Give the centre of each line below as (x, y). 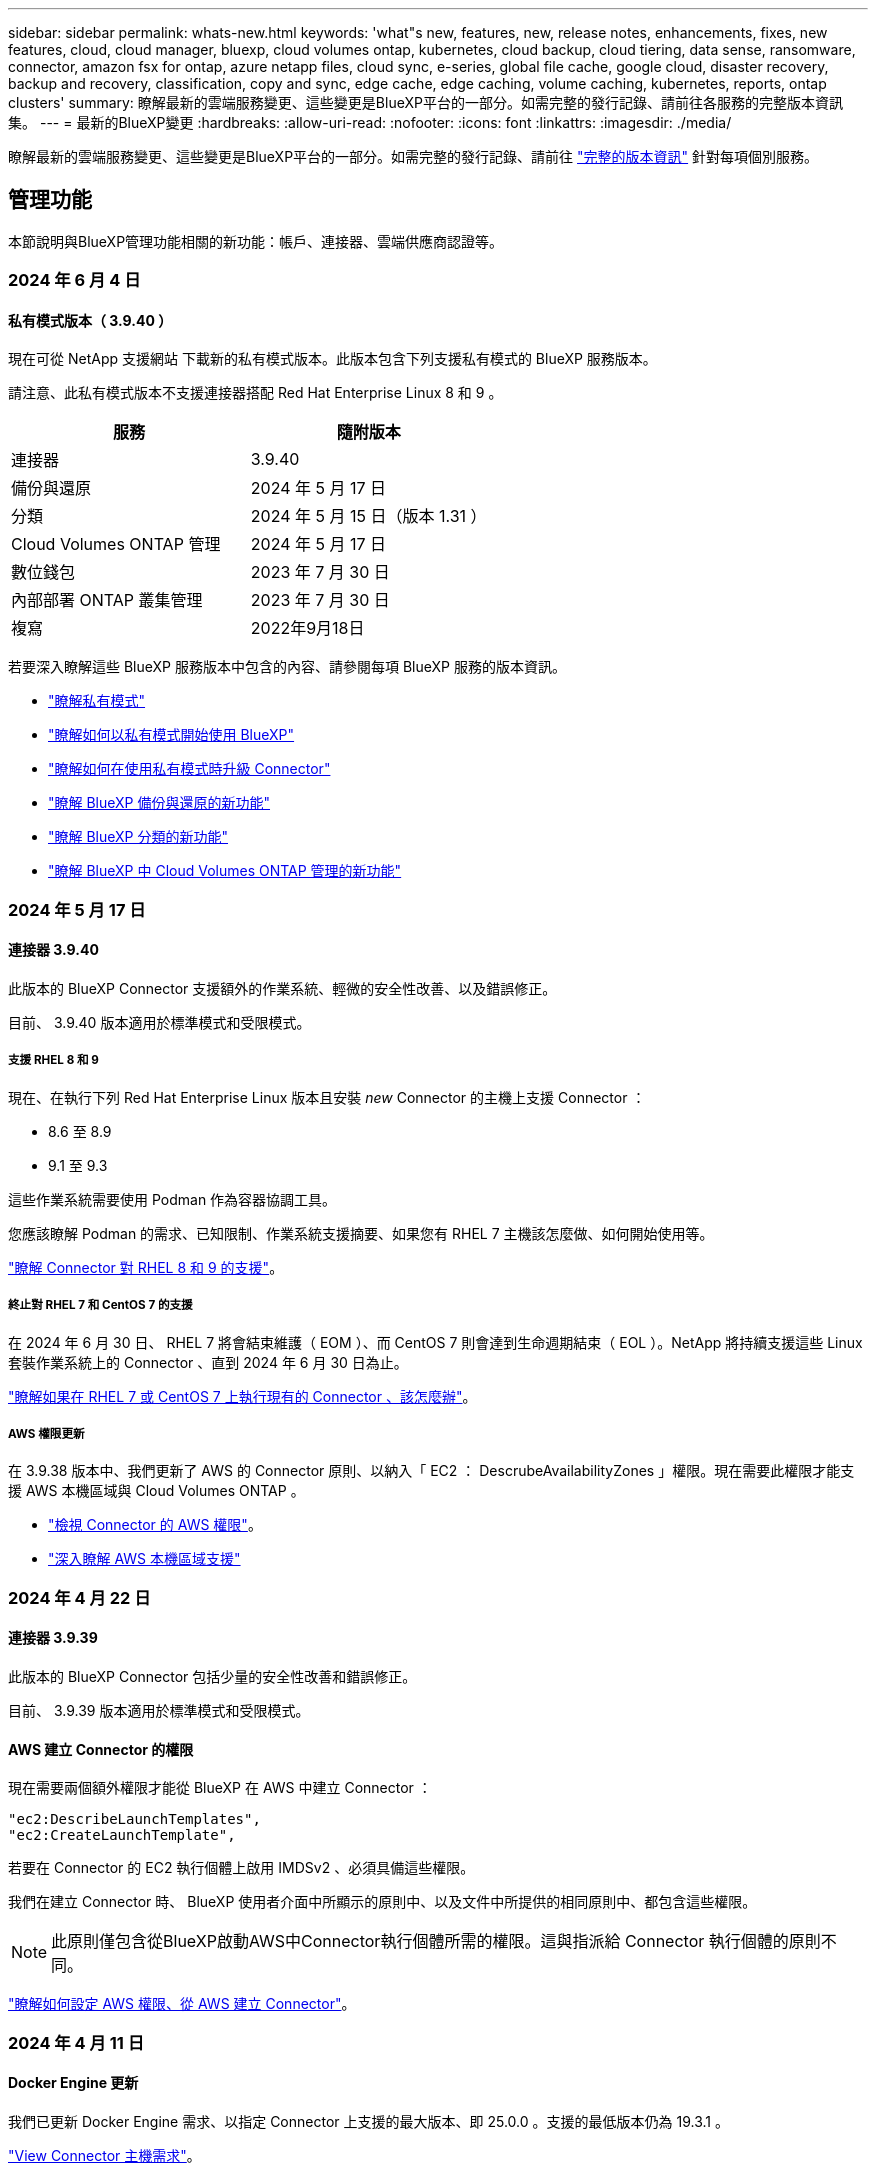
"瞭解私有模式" (97, 701)
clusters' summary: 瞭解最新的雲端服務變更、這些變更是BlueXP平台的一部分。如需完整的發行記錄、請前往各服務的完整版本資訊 (425, 102)
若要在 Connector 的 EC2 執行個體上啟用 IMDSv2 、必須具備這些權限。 (241, 1868)
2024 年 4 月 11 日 (76, 2042)
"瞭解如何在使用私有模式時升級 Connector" (189, 769)
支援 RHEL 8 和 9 (53, 1060)
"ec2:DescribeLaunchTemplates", (134, 1819)
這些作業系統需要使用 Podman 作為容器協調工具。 (172, 1199)
